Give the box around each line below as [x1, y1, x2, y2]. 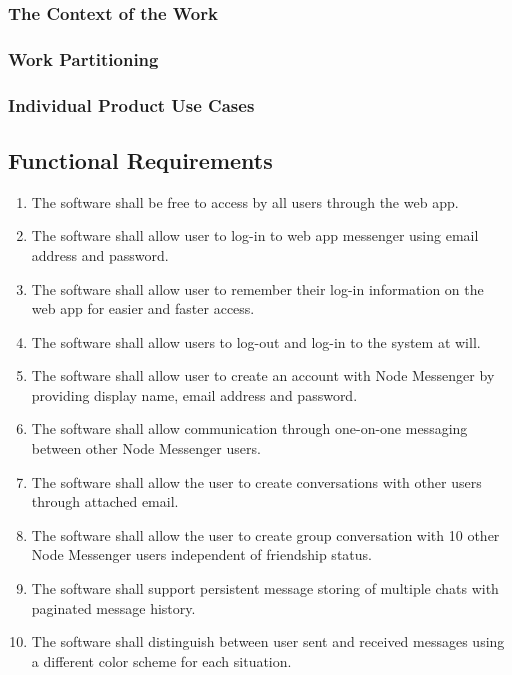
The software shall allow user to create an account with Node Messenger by [31, 365, 495, 386]
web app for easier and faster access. [31, 298, 255, 319]
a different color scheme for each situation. [31, 650, 292, 671]
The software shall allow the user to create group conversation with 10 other [31, 524, 500, 545]
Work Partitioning [8, 46, 159, 71]
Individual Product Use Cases [8, 92, 255, 117]
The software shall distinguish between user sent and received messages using [31, 631, 505, 652]
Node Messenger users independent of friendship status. [31, 544, 372, 565]
